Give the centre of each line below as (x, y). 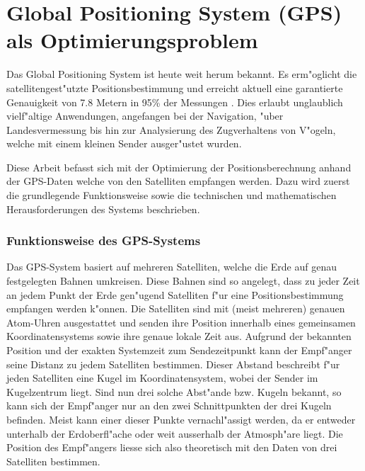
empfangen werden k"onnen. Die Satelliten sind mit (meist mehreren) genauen (176, 308)
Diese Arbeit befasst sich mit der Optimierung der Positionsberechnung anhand (179, 167)
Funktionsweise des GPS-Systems (104, 240)
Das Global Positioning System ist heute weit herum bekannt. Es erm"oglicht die (182, 74)
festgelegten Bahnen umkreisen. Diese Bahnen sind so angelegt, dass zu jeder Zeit (183, 281)
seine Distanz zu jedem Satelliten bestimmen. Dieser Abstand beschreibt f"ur (173, 364)
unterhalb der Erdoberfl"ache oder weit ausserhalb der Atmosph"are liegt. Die (175, 433)
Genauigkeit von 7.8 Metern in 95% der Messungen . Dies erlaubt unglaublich (175, 102)
